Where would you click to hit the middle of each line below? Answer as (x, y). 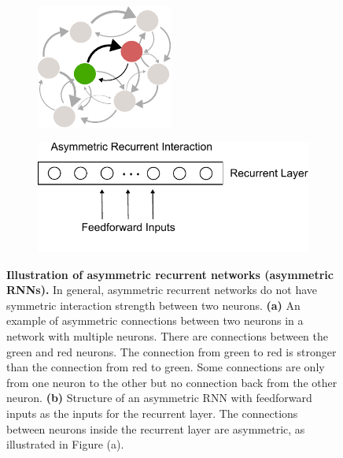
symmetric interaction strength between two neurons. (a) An (153, 305)
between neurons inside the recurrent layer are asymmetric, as (156, 428)
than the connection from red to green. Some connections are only (166, 367)
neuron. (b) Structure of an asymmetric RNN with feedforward (159, 398)
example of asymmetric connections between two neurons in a (155, 320)
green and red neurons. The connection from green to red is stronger (171, 351)
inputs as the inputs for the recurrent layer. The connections (152, 413)
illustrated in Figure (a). (65, 444)
